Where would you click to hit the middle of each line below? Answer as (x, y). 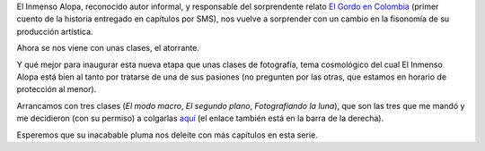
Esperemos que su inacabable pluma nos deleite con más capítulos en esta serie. (167, 135)
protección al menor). (57, 89)
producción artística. (55, 31)
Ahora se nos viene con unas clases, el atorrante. (108, 48)
